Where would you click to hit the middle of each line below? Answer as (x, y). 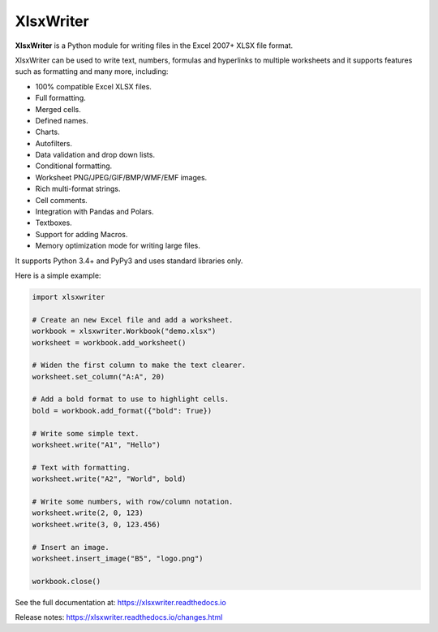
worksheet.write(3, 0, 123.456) (97, 524)
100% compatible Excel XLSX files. (93, 86)
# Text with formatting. (82, 468)
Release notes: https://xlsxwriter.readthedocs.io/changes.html (119, 617)
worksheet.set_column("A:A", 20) (99, 377)
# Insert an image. (71, 547)
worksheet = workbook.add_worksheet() (109, 342)
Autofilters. (54, 143)
